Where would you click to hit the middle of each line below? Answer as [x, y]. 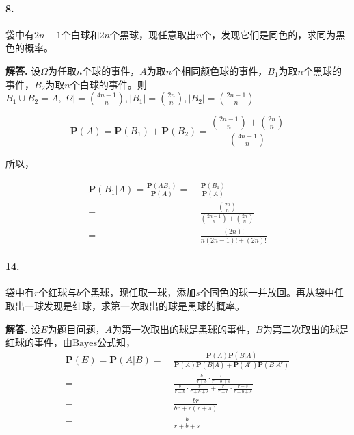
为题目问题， [76, 328]
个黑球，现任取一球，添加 [138, 292]
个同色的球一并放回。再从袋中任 [272, 292]
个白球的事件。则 [108, 84]
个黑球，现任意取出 [153, 34]
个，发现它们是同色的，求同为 [269, 34]
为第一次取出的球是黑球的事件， [183, 328]
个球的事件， [111, 70]
